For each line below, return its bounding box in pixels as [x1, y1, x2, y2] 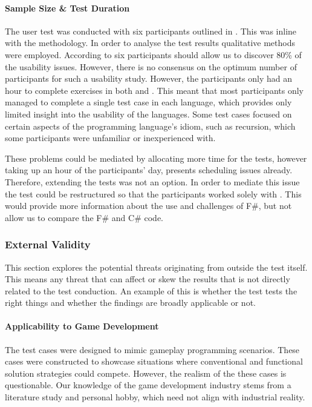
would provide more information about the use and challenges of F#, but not [5, 199, 292, 212]
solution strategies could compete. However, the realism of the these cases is [5, 366, 287, 379]
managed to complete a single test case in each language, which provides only [5, 96, 292, 108]
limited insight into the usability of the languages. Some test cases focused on [5, 107, 292, 120]
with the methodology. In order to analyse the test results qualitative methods [5, 36, 296, 49]
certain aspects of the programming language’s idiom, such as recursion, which [5, 119, 296, 132]
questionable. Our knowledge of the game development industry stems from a [5, 379, 291, 391]
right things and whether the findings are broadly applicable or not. [5, 296, 256, 309]
